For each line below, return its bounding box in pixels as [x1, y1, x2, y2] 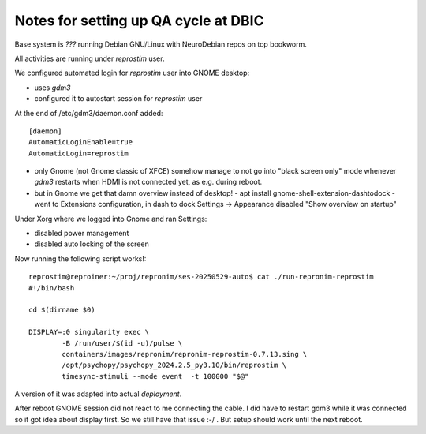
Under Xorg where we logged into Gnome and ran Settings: [14, 214, 207, 223]
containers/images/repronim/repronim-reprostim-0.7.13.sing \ [62, 350, 308, 358]
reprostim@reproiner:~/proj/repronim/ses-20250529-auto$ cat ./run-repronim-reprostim [28, 272, 374, 282]
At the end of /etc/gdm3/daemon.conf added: [14, 108, 163, 118]
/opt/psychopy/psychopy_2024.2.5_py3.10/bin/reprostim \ [62, 361, 287, 370]
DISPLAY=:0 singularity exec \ [28, 327, 150, 337]
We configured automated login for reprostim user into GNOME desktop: [14, 68, 250, 78]
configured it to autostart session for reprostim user [34, 94, 203, 103]
